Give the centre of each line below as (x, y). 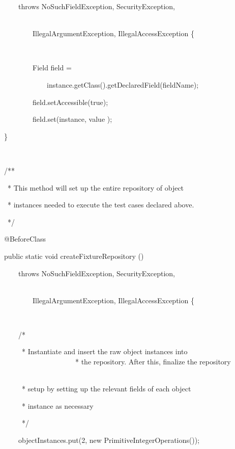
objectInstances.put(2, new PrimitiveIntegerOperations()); (109, 440)
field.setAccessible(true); (70, 102)
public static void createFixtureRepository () (74, 256)
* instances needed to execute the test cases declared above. (101, 205)
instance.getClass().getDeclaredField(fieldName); (123, 84)
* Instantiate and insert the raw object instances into (105, 351)
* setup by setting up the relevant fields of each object (106, 389)
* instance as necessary (57, 405)
